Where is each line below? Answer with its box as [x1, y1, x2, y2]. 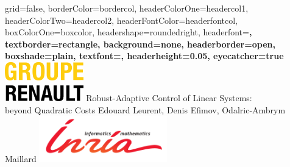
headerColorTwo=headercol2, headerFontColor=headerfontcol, [5, 13, 238, 26]
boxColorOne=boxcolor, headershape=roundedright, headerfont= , [5, 26, 252, 38]
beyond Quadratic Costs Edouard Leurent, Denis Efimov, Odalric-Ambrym [5, 103, 286, 116]
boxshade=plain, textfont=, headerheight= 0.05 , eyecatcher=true [5, 49, 284, 62]
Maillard [5, 152, 37, 165]
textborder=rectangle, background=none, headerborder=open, [5, 37, 275, 50]
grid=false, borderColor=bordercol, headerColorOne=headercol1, [5, 2, 249, 14]
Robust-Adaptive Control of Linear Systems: [86, 91, 252, 104]
